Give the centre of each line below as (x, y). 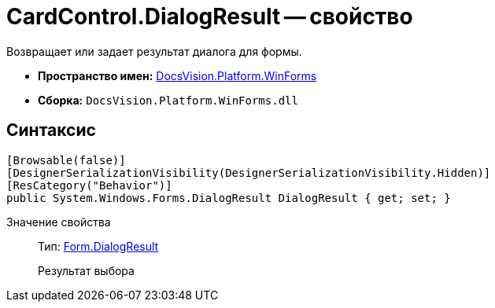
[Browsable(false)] (66, 160)
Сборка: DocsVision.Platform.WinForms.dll (168, 100)
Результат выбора (86, 270)
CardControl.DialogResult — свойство (210, 16)
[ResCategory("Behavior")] (89, 185)
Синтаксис (51, 130)
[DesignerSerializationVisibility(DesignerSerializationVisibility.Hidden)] (249, 172)
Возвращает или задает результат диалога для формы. (154, 51)
